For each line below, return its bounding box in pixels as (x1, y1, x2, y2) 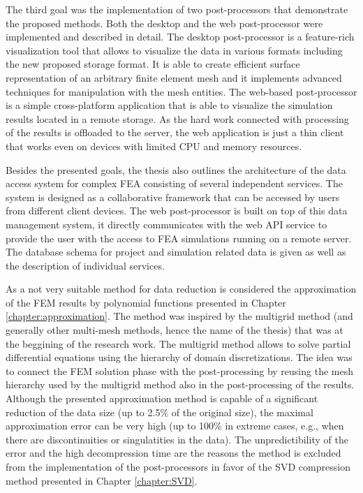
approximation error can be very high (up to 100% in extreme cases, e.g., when (6, 418, 344, 433)
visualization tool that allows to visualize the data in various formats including (6, 43, 343, 57)
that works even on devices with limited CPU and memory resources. (6, 138, 302, 153)
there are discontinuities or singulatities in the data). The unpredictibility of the (6, 432, 348, 446)
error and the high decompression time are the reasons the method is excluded (6, 446, 341, 460)
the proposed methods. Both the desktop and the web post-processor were (6, 15, 323, 30)
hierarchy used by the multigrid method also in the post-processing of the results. (6, 377, 355, 392)
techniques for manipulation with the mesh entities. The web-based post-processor (6, 84, 357, 98)
